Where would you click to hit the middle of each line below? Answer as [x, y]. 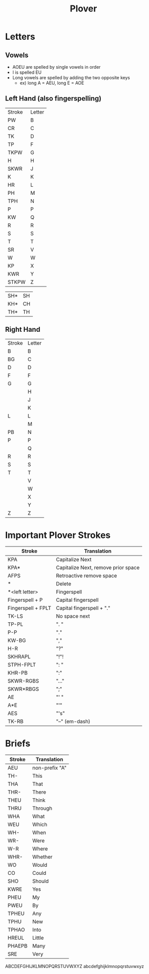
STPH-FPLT [22, 665]
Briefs [18, 743]
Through [42, 808]
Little [38, 938]
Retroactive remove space [86, 575]
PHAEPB [18, 946]
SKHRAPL [19, 657]
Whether [42, 856]
